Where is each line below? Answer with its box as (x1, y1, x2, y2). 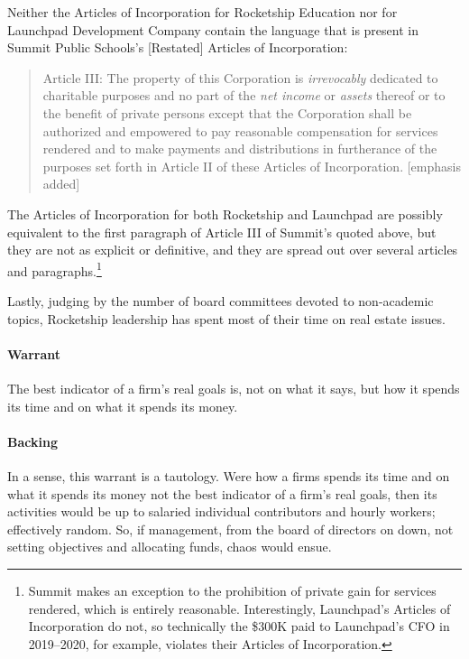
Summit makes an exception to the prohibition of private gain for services (28, 580, 437, 599)
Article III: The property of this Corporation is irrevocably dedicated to (42, 68, 438, 87)
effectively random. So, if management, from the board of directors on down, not (7, 519, 454, 538)
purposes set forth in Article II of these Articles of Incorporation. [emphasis (42, 156, 461, 175)
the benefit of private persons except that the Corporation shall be (42, 103, 412, 122)
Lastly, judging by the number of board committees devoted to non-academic (7, 291, 434, 310)
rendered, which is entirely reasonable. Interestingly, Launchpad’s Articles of (28, 599, 451, 617)
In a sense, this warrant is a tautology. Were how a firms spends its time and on (7, 466, 450, 485)
